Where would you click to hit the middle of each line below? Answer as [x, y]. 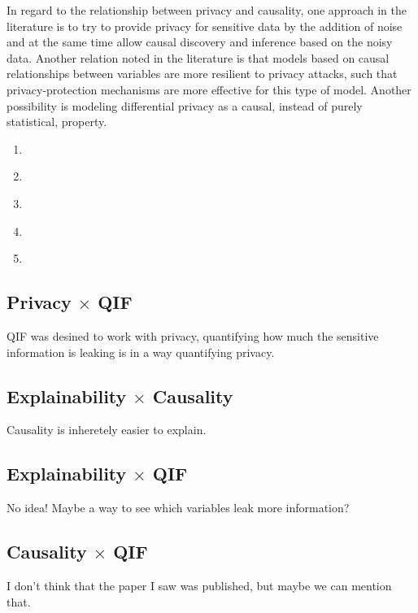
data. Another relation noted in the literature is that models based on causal [198, 57]
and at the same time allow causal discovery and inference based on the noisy [200, 42]
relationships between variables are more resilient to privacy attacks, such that [202, 74]
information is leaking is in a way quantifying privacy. [141, 352]
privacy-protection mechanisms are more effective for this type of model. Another [209, 89]
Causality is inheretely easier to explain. [107, 430]
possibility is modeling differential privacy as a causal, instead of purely [185, 105]
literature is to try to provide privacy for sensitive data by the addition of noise [205, 26]
